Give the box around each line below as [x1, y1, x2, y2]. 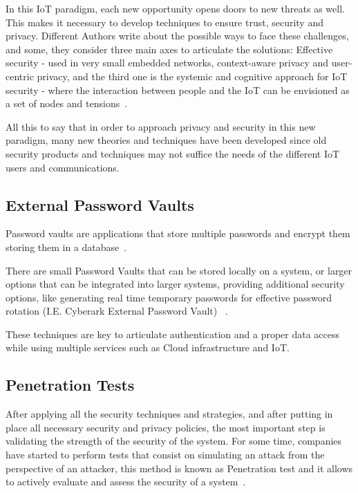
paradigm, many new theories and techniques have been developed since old [6, 133, 327, 147]
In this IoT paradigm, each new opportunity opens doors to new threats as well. [6, 1, 345, 15]
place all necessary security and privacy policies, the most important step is [6, 420, 326, 434]
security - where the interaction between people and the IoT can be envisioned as [6, 82, 350, 97]
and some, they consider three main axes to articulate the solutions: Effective [6, 41, 333, 56]
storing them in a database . [6, 239, 127, 254]
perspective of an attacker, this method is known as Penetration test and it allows [6, 461, 353, 475]
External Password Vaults [6, 194, 194, 215]
